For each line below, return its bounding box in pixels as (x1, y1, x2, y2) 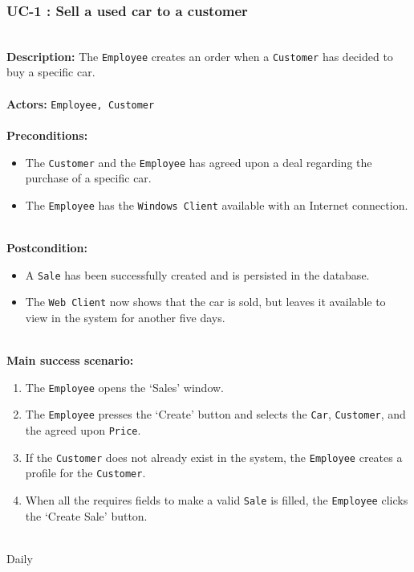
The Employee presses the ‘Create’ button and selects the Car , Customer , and (25, 406, 406, 423)
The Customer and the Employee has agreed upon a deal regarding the (25, 153, 372, 170)
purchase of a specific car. (25, 170, 152, 186)
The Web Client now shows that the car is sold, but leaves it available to (25, 293, 386, 310)
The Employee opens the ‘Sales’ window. (25, 378, 225, 395)
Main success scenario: (6, 352, 134, 369)
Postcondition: (6, 239, 87, 255)
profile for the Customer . (25, 464, 146, 481)
